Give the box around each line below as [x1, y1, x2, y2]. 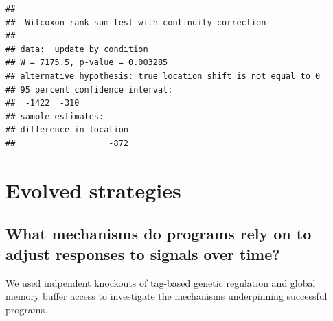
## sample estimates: [5, 111, 104, 121]
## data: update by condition [5, 44, 148, 54]
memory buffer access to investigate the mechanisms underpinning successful [5, 289, 328, 303]
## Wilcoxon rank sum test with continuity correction [5, 17, 266, 27]
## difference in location [5, 125, 128, 135]
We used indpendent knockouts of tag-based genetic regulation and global [5, 275, 316, 289]
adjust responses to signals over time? [5, 243, 280, 264]
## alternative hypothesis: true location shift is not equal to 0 [5, 71, 321, 81]
